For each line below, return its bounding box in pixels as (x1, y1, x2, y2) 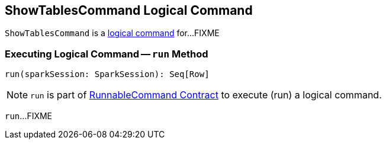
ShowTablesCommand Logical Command (5, 3, 253, 18)
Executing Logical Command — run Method (5, 47, 208, 60)
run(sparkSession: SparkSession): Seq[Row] (5, 69, 210, 79)
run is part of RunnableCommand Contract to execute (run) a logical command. (30, 89, 382, 101)
